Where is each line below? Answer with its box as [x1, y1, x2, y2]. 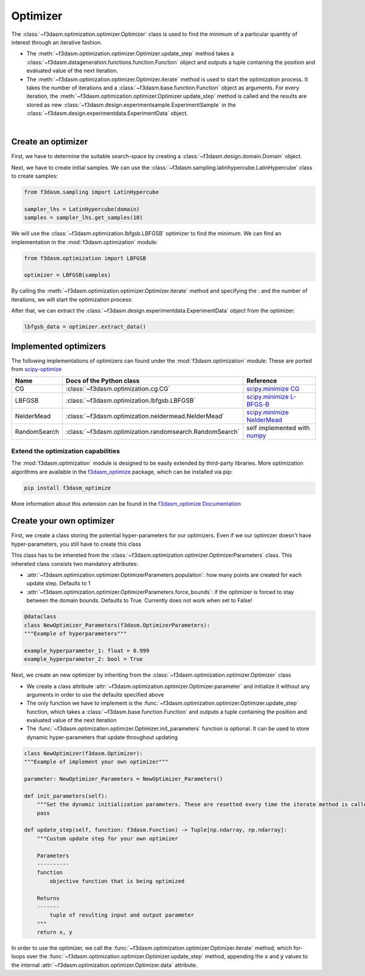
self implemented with [246, 424, 310, 432]
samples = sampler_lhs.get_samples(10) [24, 214, 143, 221]
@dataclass [24, 613, 57, 620]
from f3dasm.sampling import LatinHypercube [24, 189, 159, 196]
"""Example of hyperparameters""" [24, 630, 127, 637]
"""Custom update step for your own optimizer [36, 835, 179, 842]
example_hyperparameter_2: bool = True [24, 656, 143, 663]
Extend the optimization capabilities [11, 447, 120, 455]
